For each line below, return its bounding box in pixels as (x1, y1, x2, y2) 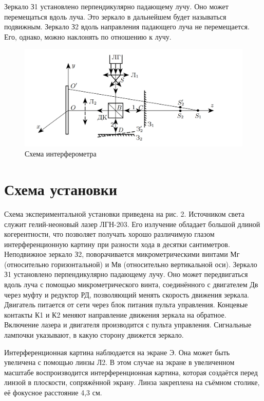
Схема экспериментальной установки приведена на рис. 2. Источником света (4, 208, 244, 219)
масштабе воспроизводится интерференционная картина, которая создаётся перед (4, 367, 258, 377)
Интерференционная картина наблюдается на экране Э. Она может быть (4, 346, 230, 357)
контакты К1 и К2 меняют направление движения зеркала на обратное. (4, 309, 227, 320)
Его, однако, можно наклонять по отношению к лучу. (4, 31, 172, 42)
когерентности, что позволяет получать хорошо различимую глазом (4, 229, 215, 239)
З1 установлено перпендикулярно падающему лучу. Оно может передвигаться (4, 269, 248, 280)
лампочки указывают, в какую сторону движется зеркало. (4, 329, 184, 340)
